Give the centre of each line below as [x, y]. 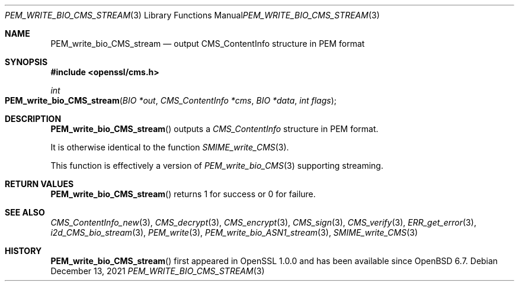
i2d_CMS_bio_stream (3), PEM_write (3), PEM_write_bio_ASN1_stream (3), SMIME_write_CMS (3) [234, 232]
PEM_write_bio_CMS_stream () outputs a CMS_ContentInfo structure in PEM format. [214, 129]
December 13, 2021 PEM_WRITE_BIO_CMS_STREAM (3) [158, 271]
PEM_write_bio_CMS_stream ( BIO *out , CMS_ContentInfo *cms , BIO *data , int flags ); [171, 100]
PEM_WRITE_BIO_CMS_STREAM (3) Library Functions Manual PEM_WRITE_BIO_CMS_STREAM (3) [192, 15]
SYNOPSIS [26, 62]
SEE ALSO [25, 212]
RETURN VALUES [39, 184]
